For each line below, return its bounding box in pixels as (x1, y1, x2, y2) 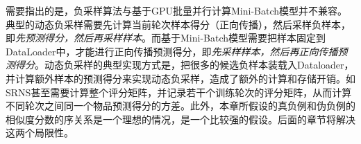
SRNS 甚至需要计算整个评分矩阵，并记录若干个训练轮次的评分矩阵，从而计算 (6, 84, 352, 99)
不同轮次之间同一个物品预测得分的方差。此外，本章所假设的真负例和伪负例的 (6, 98, 355, 113)
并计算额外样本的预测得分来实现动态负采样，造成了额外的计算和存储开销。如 (6, 71, 355, 85)
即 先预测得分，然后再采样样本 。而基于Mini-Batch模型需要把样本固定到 (6, 30, 326, 45)
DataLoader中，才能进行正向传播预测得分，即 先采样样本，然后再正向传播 (6, 44, 338, 58)
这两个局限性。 (6, 125, 74, 140)
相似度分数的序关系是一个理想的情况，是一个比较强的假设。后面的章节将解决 (6, 111, 355, 126)
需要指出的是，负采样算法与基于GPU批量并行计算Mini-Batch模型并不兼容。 (6, 3, 348, 17)
